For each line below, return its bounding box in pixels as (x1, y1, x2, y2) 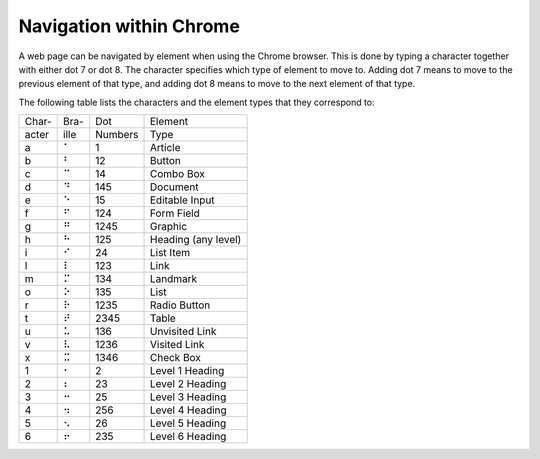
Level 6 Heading (150, 430, 227, 444)
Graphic (150, 220, 188, 234)
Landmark (150, 272, 198, 286)
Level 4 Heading (150, 403, 227, 417)
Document (150, 180, 199, 194)
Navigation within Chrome (18, 15, 240, 37)
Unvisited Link (150, 325, 217, 339)
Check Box (150, 351, 202, 365)
